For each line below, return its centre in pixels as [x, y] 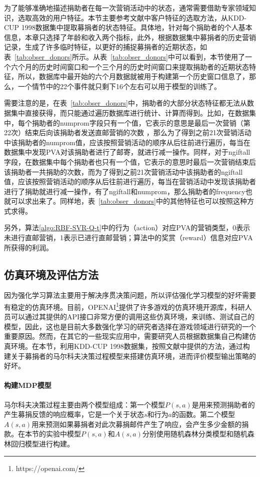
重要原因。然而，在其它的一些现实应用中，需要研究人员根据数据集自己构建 [126, 336]
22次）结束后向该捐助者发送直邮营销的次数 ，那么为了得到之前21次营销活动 [128, 132]
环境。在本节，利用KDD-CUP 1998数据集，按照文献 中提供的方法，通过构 [130, 346]
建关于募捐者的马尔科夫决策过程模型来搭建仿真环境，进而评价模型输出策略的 [130, 356]
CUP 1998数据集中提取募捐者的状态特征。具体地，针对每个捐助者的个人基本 [128, 27]
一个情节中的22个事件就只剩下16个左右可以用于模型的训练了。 [119, 86]
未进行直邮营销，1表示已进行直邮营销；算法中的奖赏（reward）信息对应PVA [128, 237]
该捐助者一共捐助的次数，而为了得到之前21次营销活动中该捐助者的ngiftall [123, 171]
